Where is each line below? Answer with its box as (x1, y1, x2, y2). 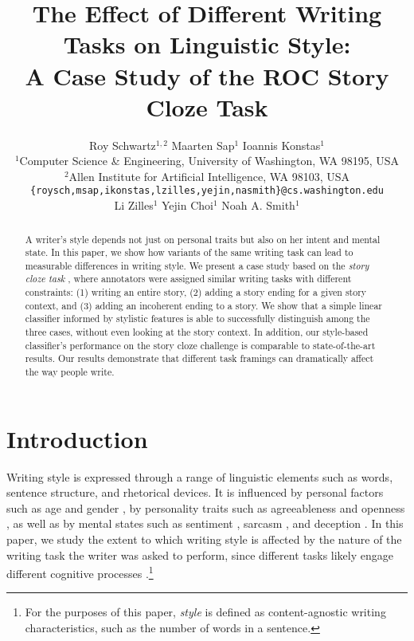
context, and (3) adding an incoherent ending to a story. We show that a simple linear (25, 298, 382, 312)
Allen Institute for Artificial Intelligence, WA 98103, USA (68, 167, 350, 184)
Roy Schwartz (89, 136, 156, 153)
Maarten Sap (171, 136, 235, 153)
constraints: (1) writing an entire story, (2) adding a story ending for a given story (25, 285, 367, 299)
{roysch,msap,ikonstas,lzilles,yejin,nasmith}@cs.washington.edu (30, 185, 384, 197)
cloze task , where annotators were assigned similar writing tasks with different (25, 272, 352, 285)
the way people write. (25, 365, 115, 379)
